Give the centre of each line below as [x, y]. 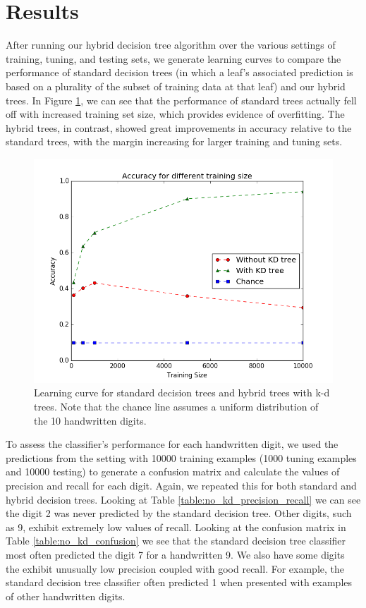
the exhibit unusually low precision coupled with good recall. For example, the [175, 568]
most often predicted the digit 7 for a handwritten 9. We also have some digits [175, 554]
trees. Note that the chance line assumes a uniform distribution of [176, 407]
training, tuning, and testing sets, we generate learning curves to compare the [173, 58]
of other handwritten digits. [66, 596]
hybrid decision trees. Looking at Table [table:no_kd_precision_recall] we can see [183, 499]
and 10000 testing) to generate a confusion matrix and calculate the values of [173, 472]
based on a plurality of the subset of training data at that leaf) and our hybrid [176, 86]
